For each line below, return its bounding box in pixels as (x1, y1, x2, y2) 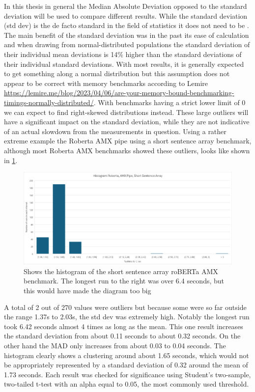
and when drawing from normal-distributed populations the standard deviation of (4, 39, 250, 50)
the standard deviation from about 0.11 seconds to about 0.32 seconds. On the (4, 331, 241, 341)
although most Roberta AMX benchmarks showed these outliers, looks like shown (4, 145, 250, 155)
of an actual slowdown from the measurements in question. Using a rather (4, 126, 227, 136)
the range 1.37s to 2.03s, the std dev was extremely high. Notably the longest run (4, 311, 250, 322)
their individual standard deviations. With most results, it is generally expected (4, 58, 244, 69)
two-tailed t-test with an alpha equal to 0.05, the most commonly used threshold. (4, 379, 249, 389)
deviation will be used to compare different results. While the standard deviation (4, 10, 248, 21)
